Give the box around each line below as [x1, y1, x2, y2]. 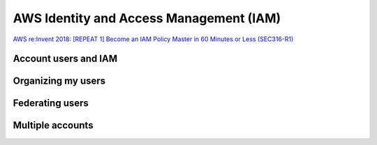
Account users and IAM [13, 53, 118, 65]
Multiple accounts [13, 119, 94, 132]
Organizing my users [13, 75, 106, 87]
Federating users [13, 98, 89, 109]
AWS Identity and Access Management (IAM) [13, 10, 281, 26]
